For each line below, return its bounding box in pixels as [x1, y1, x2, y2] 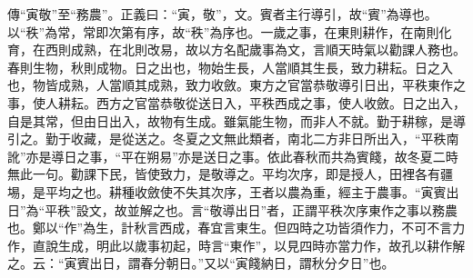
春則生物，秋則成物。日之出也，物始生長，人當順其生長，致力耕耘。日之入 [7, 57, 453, 76]
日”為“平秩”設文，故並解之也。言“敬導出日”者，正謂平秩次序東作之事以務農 [7, 200, 458, 219]
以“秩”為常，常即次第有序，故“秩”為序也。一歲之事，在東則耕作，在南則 [7, 22, 439, 41]
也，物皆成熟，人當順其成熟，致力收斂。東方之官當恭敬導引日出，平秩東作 [7, 75, 453, 94]
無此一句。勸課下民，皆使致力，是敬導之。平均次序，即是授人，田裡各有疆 [7, 164, 453, 184]
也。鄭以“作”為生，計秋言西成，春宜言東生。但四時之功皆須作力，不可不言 [7, 218, 453, 237]
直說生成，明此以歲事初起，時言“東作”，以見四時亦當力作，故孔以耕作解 [32, 235, 466, 254]
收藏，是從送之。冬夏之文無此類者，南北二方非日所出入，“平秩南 [70, 129, 459, 148]
